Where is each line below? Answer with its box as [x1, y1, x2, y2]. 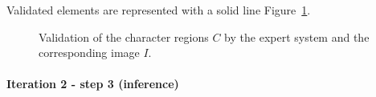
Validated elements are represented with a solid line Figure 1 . [6, 2, 311, 18]
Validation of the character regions [39, 28, 209, 45]
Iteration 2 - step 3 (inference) [6, 75, 179, 92]
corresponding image [39, 44, 140, 61]
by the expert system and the [224, 28, 370, 45]
